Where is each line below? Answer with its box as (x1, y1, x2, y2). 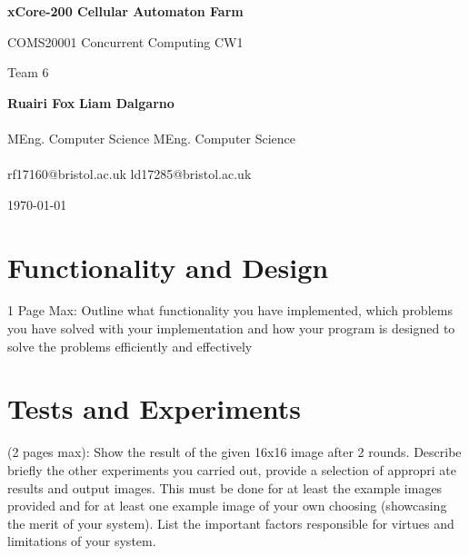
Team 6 (7, 63, 49, 82)
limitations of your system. (7, 531, 156, 551)
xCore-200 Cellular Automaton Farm (7, 2, 244, 20)
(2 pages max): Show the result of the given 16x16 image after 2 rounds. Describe (7, 442, 462, 462)
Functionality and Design (7, 248, 329, 285)
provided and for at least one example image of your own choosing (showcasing (7, 496, 447, 515)
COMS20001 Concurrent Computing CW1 (7, 32, 244, 51)
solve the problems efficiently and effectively (7, 336, 253, 355)
